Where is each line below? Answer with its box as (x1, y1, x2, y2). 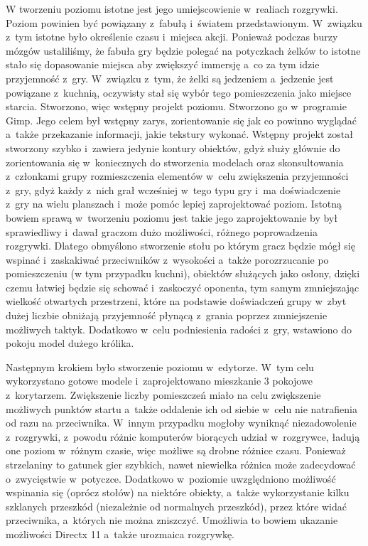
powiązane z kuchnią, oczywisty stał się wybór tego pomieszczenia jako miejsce (6, 85, 352, 100)
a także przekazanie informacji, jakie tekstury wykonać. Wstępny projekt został (6, 127, 353, 141)
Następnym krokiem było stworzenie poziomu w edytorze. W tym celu (6, 359, 314, 374)
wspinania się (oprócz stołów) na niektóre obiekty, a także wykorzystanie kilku (6, 485, 350, 500)
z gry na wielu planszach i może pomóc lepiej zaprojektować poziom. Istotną (6, 196, 342, 211)
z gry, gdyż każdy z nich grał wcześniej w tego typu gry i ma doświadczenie (6, 182, 341, 197)
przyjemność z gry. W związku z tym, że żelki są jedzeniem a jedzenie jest (6, 70, 334, 85)
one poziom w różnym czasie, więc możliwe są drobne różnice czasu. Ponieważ (6, 443, 346, 458)
